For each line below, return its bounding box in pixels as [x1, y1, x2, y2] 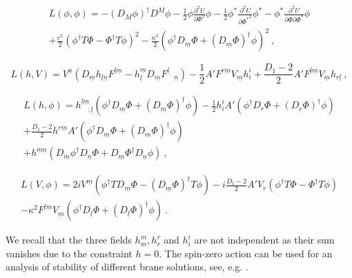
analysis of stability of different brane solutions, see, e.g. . [6, 259, 248, 274]
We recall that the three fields [6, 232, 132, 247]
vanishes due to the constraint [6, 246, 133, 260]
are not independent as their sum [194, 232, 335, 247]
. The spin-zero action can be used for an [159, 246, 333, 260]
